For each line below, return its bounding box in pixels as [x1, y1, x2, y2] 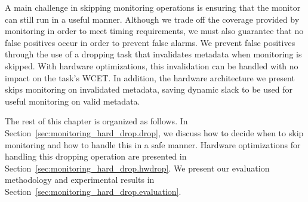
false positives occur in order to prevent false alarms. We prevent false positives [5, 36, 295, 48]
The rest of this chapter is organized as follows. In [5, 115, 188, 127]
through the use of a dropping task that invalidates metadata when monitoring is [5, 48, 302, 60]
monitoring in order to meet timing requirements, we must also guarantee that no [5, 25, 304, 37]
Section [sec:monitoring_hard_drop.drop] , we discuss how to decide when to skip [5, 126, 304, 139]
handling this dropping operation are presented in [5, 150, 187, 163]
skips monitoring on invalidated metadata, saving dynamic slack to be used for [5, 83, 292, 96]
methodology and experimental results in [5, 173, 155, 186]
